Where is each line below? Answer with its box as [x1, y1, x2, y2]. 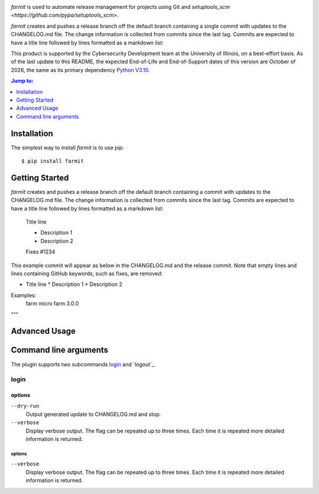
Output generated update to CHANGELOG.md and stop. [25, 411, 161, 418]
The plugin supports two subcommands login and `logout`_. [11, 360, 156, 368]
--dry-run [11, 402, 40, 409]
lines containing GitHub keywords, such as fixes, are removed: [11, 270, 163, 277]
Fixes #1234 [25, 248, 56, 255]
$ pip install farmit [21, 157, 84, 164]
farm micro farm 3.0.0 [25, 300, 79, 307]
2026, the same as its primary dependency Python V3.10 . [11, 66, 150, 73]
